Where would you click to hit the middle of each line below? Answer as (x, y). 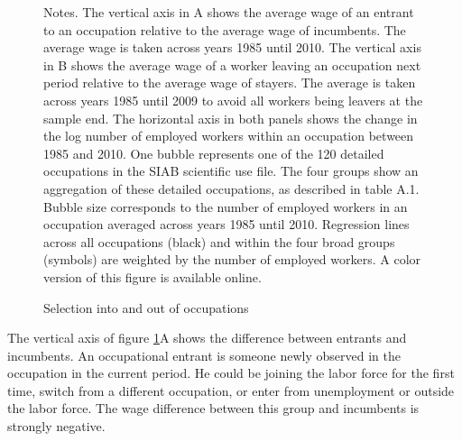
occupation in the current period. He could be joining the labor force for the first (231, 373)
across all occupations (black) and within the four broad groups (219, 241)
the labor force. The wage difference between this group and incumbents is (213, 408)
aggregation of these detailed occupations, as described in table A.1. (231, 188)
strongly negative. (56, 426)
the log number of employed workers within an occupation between (229, 136)
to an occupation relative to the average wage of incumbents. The (225, 29)
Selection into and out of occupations (146, 307)
